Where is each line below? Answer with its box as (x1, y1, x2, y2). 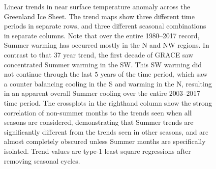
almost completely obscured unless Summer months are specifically (4, 136, 206, 146)
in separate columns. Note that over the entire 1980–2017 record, (4, 30, 200, 40)
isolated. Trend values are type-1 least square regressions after (4, 145, 191, 156)
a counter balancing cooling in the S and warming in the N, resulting (4, 78, 212, 88)
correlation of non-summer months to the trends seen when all (4, 107, 192, 117)
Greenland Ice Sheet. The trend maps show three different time (4, 11, 195, 21)
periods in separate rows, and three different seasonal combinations (4, 21, 206, 31)
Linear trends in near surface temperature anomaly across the (4, 1, 190, 11)
